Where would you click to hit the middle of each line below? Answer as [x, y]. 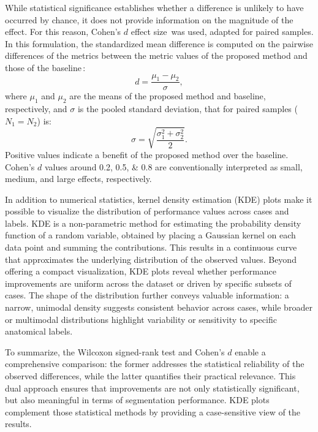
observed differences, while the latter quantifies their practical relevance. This [150, 376]
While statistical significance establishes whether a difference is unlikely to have [154, 7]
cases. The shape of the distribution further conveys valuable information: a [147, 295]
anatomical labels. [39, 331]
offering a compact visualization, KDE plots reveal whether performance [141, 271]
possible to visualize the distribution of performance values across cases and [147, 211]
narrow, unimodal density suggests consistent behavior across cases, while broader [159, 307]
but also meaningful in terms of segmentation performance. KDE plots [137, 400]
